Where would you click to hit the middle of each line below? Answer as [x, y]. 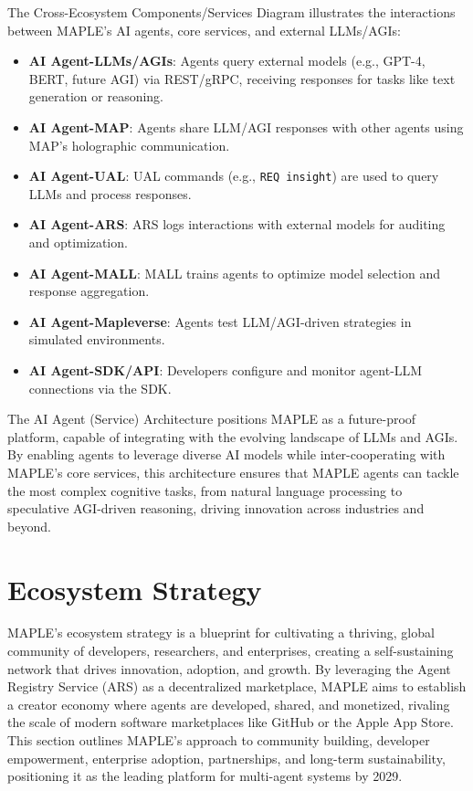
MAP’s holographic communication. [129, 145]
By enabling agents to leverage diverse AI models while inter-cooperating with [226, 454]
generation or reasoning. [96, 96]
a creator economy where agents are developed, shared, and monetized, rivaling [229, 704]
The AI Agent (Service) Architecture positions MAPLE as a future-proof [212, 419]
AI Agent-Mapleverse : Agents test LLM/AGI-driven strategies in [220, 321]
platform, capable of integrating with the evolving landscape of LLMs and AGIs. [233, 436]
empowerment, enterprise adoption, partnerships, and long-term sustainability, [226, 758]
